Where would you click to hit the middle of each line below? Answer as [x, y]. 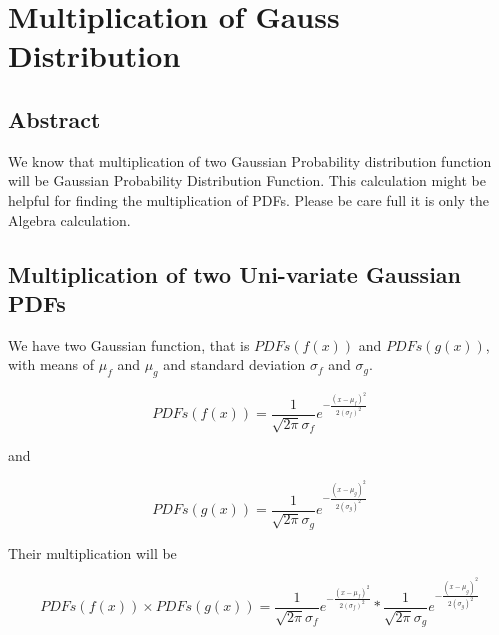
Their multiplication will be [92, 552]
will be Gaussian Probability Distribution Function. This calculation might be [247, 180]
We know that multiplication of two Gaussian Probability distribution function [250, 160]
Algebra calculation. [69, 219]
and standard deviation [234, 364]
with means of [51, 364]
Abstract [54, 118]
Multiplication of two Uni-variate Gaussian [234, 273]
